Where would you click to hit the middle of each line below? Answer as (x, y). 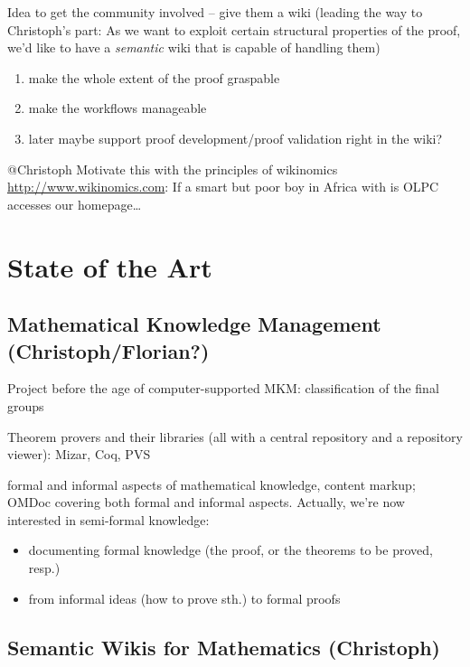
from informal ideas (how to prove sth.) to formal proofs (184, 598)
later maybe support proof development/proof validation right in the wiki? (235, 138)
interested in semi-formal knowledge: (108, 519)
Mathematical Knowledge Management (194, 324)
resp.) (44, 568)
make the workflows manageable (117, 108)
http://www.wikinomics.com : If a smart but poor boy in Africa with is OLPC (223, 187)
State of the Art (110, 266)
